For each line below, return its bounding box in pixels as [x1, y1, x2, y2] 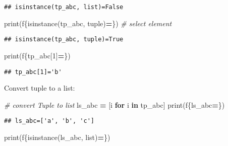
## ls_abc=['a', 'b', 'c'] [4, 117, 94, 125]
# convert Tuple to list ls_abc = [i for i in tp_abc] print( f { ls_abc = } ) [4, 99, 225, 110]
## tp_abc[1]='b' [4, 68, 62, 76]
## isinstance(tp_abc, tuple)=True [4, 36, 124, 43]
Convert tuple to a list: [4, 83, 75, 93]
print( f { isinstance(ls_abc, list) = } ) [4, 132, 110, 142]
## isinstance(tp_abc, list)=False [4, 4, 124, 11]
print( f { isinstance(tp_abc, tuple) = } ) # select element [4, 18, 172, 28]
